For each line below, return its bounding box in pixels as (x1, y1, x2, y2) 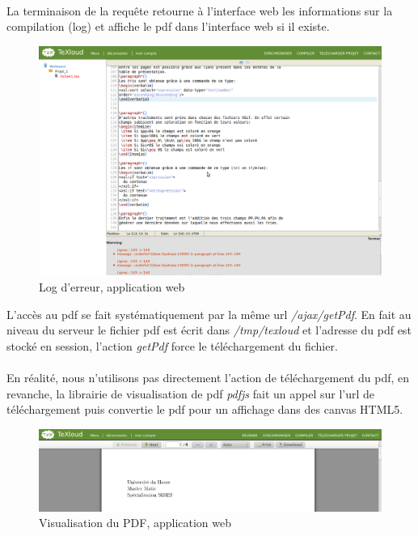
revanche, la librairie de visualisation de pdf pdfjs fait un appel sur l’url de (6, 385, 375, 402)
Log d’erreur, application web (39, 279, 185, 295)
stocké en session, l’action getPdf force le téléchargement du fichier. (6, 337, 338, 354)
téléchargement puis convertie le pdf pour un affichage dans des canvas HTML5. (6, 401, 403, 418)
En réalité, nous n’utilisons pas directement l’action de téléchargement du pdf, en (6, 368, 410, 385)
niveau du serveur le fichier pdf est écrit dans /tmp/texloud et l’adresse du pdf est (6, 321, 412, 338)
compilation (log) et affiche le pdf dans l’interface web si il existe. (6, 18, 330, 35)
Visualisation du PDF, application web (39, 514, 231, 531)
